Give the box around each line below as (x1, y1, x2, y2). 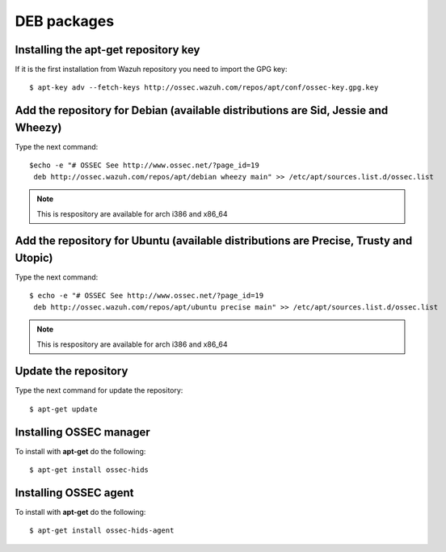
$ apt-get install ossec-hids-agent (29, 526, 175, 535)
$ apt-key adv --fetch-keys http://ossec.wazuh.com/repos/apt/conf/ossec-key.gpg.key (29, 83, 379, 92)
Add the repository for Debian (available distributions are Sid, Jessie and (15, 103, 389, 117)
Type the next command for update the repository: (15, 386, 183, 395)
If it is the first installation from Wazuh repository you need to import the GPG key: (15, 65, 288, 74)
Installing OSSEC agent (15, 486, 134, 499)
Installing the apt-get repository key (15, 43, 200, 57)
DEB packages (15, 12, 115, 30)
